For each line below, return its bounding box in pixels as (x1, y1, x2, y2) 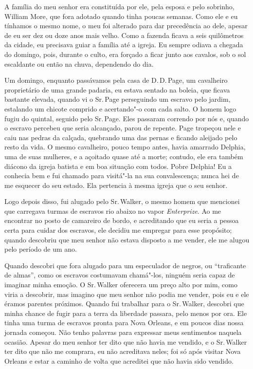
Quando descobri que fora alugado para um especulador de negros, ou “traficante (4, 260, 246, 270)
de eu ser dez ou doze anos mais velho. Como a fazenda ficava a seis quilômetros (4, 30, 244, 40)
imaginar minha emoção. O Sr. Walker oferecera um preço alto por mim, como (4, 279, 237, 290)
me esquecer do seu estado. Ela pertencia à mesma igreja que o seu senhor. (4, 180, 228, 190)
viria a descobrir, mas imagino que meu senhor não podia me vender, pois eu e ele (4, 289, 249, 299)
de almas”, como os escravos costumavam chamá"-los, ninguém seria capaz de (4, 270, 235, 280)
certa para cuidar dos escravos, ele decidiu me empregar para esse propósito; (4, 225, 232, 235)
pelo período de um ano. (4, 244, 77, 254)
